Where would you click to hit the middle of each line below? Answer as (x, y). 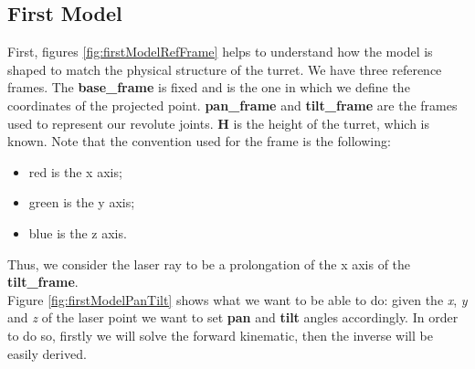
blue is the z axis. (78, 232)
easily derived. (47, 353)
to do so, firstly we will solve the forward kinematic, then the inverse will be (220, 335)
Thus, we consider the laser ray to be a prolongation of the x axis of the (209, 264)
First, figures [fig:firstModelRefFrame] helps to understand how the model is (220, 52)
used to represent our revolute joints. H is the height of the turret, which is (218, 123)
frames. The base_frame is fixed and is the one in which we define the (209, 87)
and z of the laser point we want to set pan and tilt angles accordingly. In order (233, 317)
